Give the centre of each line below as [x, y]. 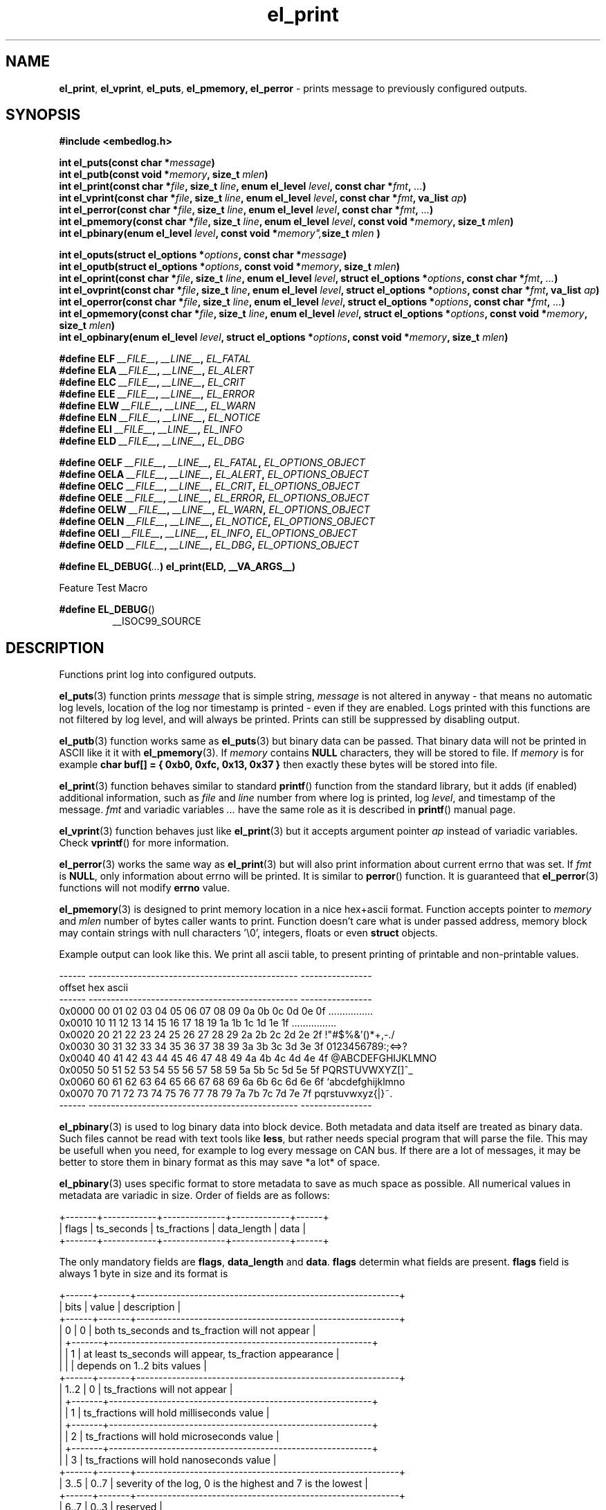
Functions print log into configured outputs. [158, 675]
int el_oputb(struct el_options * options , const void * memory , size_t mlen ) [230, 267]
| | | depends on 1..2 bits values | [133, 1366]
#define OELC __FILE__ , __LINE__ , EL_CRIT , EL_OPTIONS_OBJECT [209, 486]
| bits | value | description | [120, 1307]
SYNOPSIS [43, 115]
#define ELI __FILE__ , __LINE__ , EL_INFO [151, 429]
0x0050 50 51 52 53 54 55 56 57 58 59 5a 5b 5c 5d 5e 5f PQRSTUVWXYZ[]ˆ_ [236, 1070]
